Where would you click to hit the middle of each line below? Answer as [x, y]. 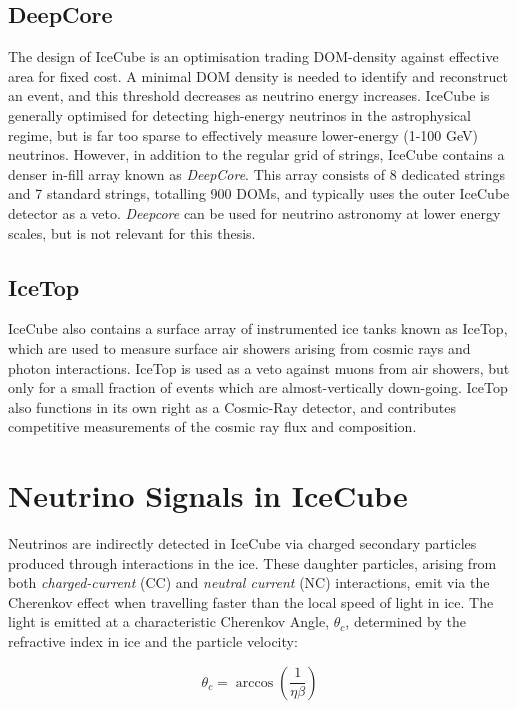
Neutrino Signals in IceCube [208, 495]
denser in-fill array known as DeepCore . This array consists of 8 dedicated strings [257, 173]
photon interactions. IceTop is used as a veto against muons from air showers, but [259, 367]
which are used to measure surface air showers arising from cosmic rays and [239, 347]
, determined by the [405, 621]
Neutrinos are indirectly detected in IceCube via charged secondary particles [242, 543]
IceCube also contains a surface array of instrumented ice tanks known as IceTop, [258, 328]
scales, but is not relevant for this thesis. [132, 232]
